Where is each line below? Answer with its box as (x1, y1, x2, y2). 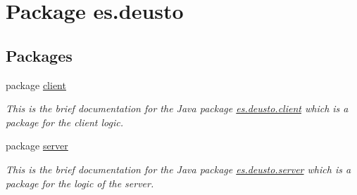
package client (6, 77, 66, 92)
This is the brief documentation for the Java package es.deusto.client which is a (6, 101, 349, 116)
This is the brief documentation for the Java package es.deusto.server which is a (6, 161, 351, 176)
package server (6, 138, 68, 153)
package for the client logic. (6, 114, 123, 129)
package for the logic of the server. (6, 175, 154, 190)
